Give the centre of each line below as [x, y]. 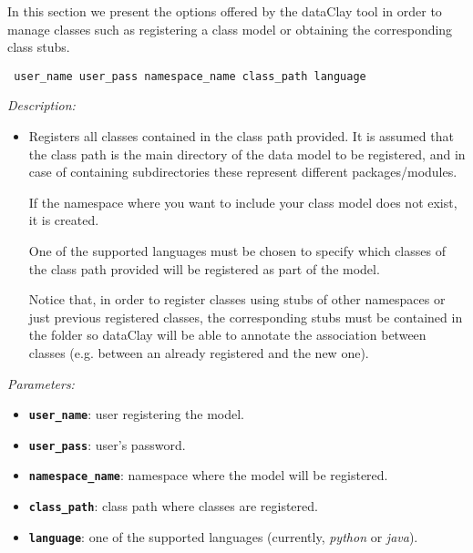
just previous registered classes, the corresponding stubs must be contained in [246, 317]
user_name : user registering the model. [136, 414]
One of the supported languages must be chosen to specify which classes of [237, 251]
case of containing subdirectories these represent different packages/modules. [243, 172]
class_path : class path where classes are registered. [173, 506]
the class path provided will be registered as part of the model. [204, 268]
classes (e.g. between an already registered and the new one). [199, 352]
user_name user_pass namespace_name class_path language [190, 76]
